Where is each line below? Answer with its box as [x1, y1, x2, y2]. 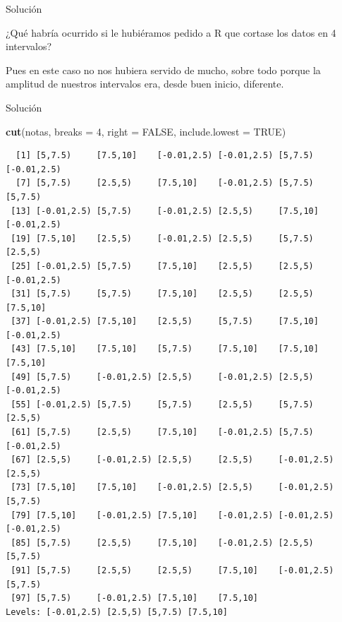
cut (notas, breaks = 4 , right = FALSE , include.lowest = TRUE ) [6, 124, 286, 138]
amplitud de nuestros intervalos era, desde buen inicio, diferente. [6, 76, 284, 91]
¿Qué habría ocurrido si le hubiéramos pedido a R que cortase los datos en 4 [6, 25, 336, 40]
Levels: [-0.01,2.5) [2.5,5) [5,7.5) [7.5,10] [6, 606, 228, 617]
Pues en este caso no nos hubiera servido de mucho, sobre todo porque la [6, 62, 321, 77]
